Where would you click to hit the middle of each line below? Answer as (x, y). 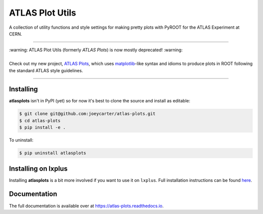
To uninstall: (21, 140)
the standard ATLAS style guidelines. (46, 70)
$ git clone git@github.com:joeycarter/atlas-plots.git (87, 114)
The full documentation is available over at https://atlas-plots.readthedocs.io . (86, 206)
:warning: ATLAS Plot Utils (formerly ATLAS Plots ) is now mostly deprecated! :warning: (96, 50)
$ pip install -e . (42, 127)
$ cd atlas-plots (40, 120)
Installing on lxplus (38, 168)
